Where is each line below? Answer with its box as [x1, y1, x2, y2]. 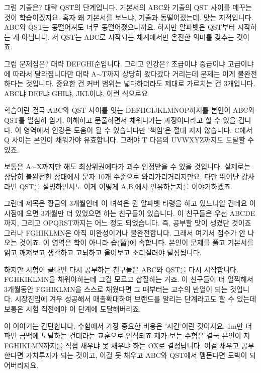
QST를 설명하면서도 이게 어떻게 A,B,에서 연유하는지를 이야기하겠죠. [19, 181, 233, 191]
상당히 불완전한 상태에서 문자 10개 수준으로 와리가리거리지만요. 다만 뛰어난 [4, 171, 239, 181]
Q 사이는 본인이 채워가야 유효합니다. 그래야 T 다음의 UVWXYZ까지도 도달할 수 [4, 134, 254, 145]
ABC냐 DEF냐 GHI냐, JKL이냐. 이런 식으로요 [4, 88, 148, 98]
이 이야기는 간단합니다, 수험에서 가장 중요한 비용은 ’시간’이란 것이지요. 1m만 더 [4, 320, 252, 331]
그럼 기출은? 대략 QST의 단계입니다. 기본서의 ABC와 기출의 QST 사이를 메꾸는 [4, 2, 252, 12]
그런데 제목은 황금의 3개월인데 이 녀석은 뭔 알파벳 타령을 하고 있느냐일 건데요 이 [4, 198, 256, 208]
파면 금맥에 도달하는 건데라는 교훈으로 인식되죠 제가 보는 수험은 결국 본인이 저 [4, 330, 250, 341]
